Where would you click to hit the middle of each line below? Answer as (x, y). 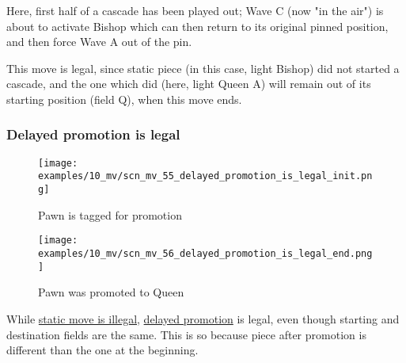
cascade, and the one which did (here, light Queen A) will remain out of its (189, 84)
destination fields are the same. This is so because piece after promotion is (186, 334)
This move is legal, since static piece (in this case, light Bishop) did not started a (203, 68)
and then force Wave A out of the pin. (99, 42)
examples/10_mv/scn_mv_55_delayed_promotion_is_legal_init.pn (205, 176)
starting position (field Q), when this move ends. (124, 99)
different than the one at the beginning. (102, 350)
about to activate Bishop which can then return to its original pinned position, (197, 26)
